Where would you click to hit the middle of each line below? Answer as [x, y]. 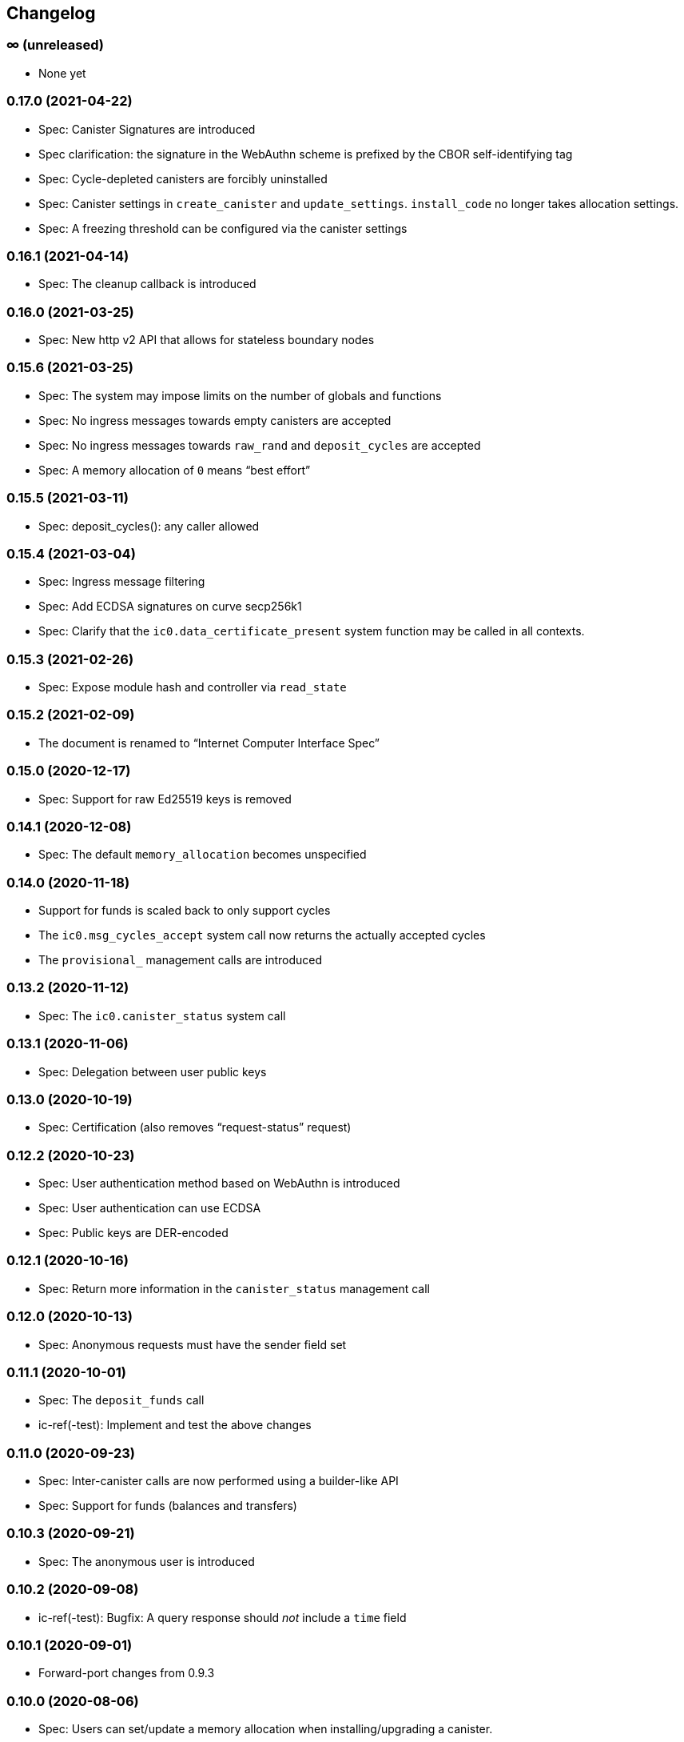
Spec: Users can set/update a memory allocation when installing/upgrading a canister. [266, 1729]
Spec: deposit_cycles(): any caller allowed [149, 526]
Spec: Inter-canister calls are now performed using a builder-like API [219, 1481]
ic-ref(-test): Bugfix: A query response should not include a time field [223, 1617]
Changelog [51, 13]
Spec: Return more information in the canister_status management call [234, 1288]
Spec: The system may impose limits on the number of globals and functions [240, 395]
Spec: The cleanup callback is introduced [147, 284]
